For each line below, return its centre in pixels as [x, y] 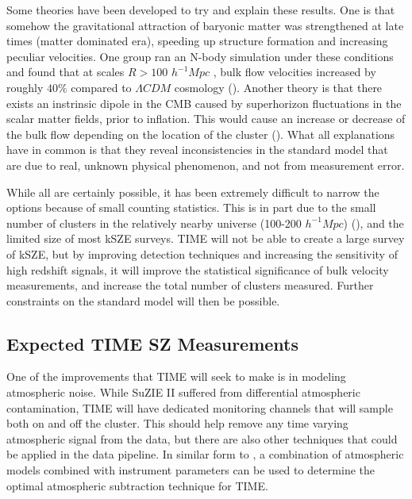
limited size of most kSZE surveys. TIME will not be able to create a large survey [206, 238]
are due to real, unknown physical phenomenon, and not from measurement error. [206, 165]
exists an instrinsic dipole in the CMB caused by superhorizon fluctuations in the [204, 103]
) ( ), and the [373, 223]
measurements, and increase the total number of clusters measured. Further [190, 285]
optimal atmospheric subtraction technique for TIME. [137, 485]
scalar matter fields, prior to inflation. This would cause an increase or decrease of [206, 119]
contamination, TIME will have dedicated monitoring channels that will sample [200, 407]
